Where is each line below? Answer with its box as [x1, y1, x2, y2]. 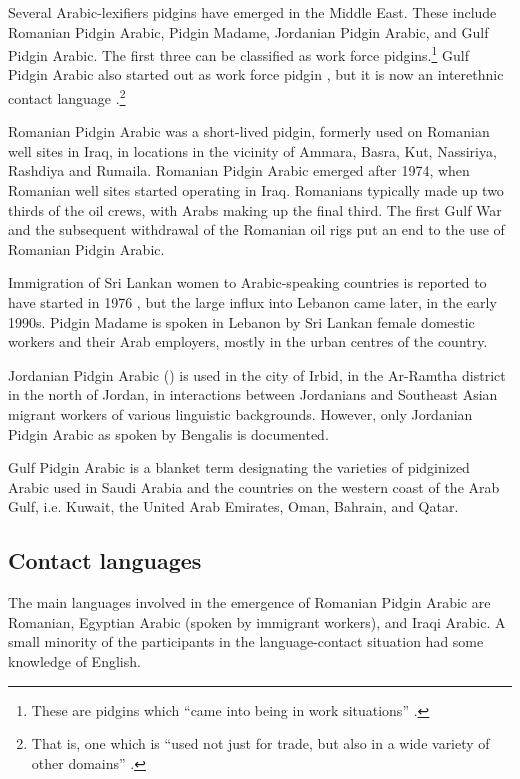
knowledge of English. [8, 650, 141, 671]
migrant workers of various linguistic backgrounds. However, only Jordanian [8, 404, 473, 424]
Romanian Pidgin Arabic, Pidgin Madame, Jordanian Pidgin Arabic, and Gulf [8, 21, 489, 42]
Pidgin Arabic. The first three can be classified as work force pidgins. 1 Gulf [8, 42, 469, 65]
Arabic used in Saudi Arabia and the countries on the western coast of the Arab [8, 476, 500, 497]
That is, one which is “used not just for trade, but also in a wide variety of [31, 733, 490, 754]
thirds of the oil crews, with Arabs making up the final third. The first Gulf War [8, 199, 502, 220]
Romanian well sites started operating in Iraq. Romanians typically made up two [8, 180, 504, 201]
